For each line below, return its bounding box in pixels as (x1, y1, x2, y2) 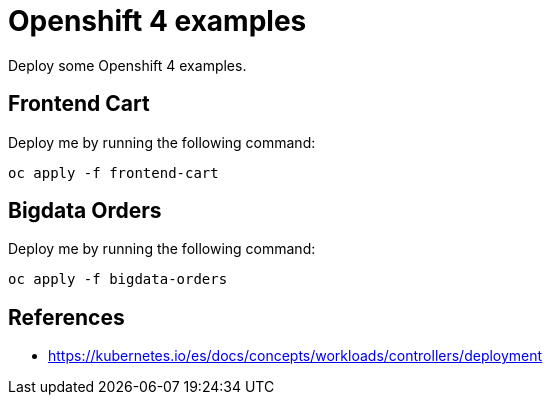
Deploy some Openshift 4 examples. (8, 56, 247, 74)
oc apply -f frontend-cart (8, 164, 219, 181)
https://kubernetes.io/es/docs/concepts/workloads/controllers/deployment (48, 347, 543, 365)
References (8, 304, 125, 330)
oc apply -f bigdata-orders (8, 271, 228, 288)
